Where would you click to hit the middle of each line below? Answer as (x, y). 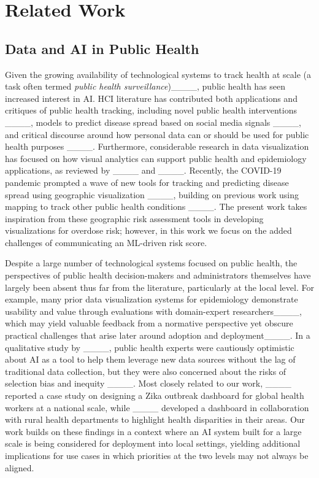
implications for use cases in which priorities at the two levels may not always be (157, 455)
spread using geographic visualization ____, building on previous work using (152, 194)
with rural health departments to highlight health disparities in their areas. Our (155, 419)
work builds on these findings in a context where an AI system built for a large (153, 431)
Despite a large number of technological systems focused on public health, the (151, 263)
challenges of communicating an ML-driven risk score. (106, 242)
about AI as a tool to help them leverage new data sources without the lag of (150, 359)
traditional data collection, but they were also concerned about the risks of (146, 371)
